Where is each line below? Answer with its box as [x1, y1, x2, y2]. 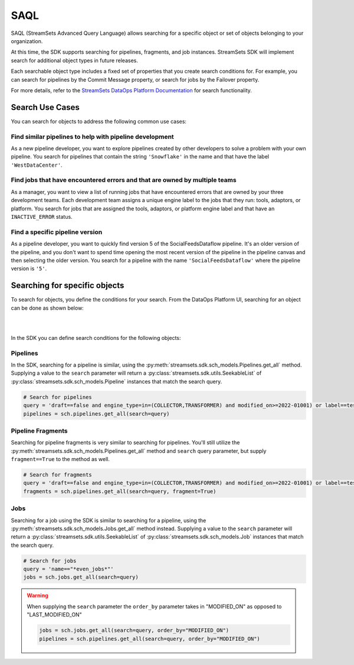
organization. [11, 37, 43, 44]
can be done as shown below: [11, 304, 84, 312]
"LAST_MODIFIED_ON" [27, 611, 82, 618]
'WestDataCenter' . [11, 161, 63, 168]
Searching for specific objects [11, 281, 124, 291]
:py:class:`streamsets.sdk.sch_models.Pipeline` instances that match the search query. [11, 378, 222, 385]
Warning [27, 592, 48, 599]
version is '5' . [11, 265, 47, 272]
